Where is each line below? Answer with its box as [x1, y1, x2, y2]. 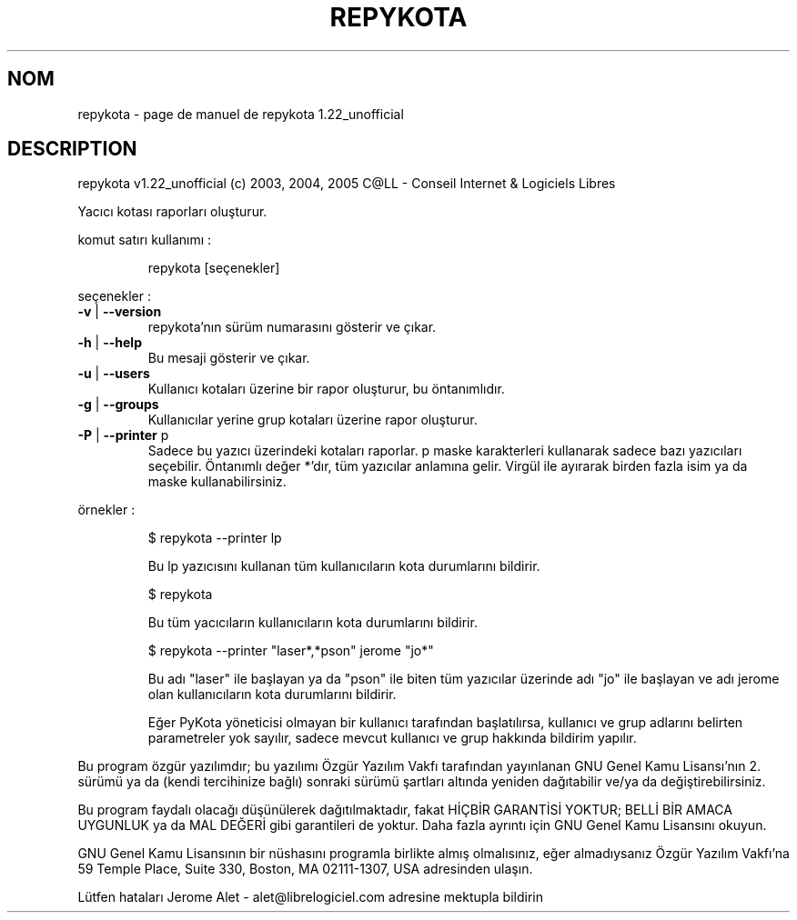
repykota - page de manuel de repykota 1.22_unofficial [77, 105, 404, 122]
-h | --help [77, 335, 142, 351]
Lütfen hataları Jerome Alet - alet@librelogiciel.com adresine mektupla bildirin [77, 889, 543, 905]
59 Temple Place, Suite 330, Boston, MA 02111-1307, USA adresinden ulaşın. [77, 861, 533, 877]
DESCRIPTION [7, 137, 137, 161]
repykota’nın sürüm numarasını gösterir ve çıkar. [147, 319, 437, 335]
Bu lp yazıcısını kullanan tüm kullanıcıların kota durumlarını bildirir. [147, 558, 540, 575]
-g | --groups [77, 396, 159, 413]
